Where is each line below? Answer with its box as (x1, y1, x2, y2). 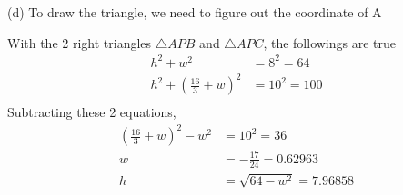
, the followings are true (263, 33, 397, 52)
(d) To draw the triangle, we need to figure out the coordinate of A (7, 3, 382, 21)
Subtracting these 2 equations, (7, 102, 176, 122)
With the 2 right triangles (7, 33, 152, 52)
